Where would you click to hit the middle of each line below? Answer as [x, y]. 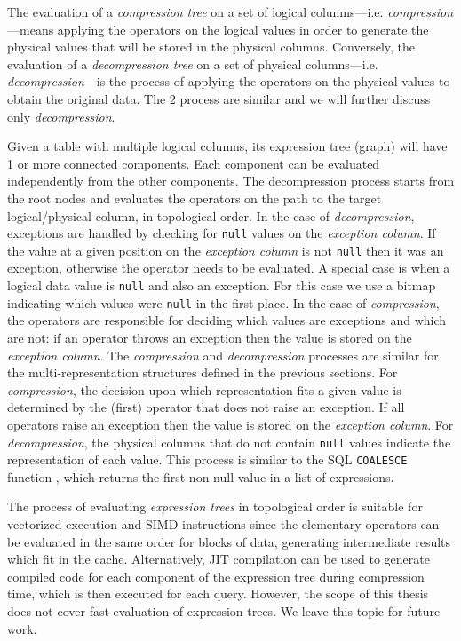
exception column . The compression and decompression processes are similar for [223, 355]
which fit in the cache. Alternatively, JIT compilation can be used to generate [219, 559]
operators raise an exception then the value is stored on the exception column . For [230, 424]
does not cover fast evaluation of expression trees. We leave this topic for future [224, 610]
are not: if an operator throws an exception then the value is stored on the [210, 337]
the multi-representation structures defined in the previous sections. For [203, 372]
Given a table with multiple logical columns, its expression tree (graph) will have [227, 146]
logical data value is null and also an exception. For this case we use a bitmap [222, 285]
